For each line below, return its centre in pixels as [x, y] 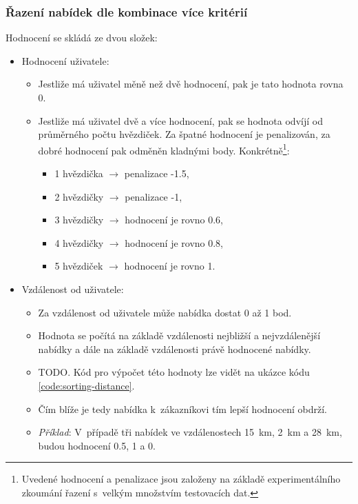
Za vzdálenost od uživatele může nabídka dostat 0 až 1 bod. [165, 312]
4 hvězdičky [79, 242]
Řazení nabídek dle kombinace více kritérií [127, 11]
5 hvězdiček [79, 266]
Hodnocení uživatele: [65, 60]
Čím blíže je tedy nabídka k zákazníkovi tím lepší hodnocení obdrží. [182, 409]
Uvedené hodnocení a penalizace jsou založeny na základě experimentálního [181, 479]
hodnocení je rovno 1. [170, 266]
